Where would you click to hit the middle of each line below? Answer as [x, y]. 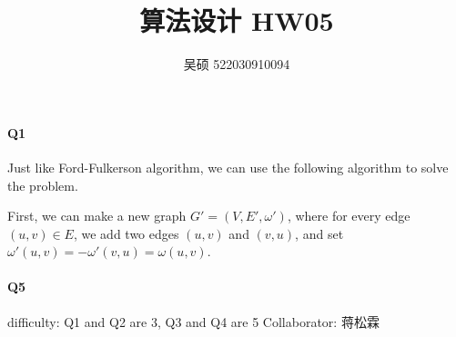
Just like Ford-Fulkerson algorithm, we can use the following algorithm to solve [228, 167]
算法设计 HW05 [237, 20]
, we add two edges [126, 233]
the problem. [43, 185]
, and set [319, 233]
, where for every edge [349, 216]
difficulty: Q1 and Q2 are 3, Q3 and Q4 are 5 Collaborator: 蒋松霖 [193, 321]
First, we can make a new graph [97, 216]
